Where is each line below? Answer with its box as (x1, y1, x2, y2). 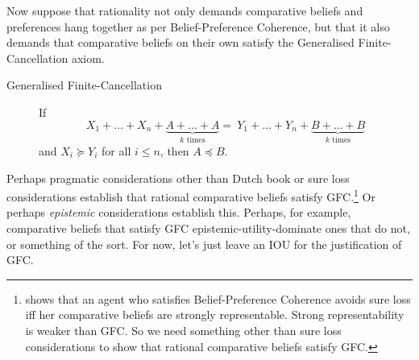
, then (160, 143, 189, 159)
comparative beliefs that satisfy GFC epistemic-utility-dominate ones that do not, (6, 220, 410, 237)
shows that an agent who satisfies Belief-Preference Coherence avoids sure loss (25, 290, 411, 307)
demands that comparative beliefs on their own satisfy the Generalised (6, 34, 355, 51)
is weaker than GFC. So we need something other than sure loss (25, 322, 342, 338)
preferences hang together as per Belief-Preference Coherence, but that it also (6, 18, 390, 35)
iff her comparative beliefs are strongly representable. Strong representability (25, 306, 404, 323)
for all (102, 143, 131, 159)
